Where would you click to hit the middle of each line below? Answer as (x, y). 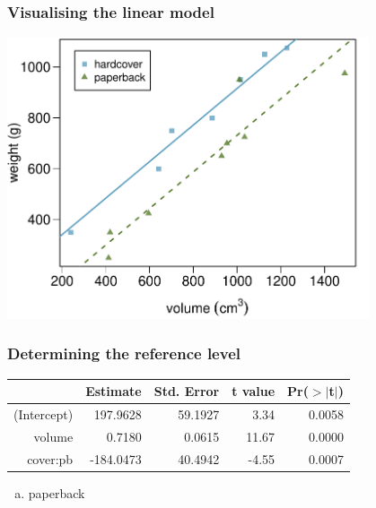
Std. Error (187, 391)
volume (53, 436)
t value (254, 391)
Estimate (114, 391)
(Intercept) (44, 414)
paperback (57, 492)
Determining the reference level (124, 353)
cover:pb (50, 458)
